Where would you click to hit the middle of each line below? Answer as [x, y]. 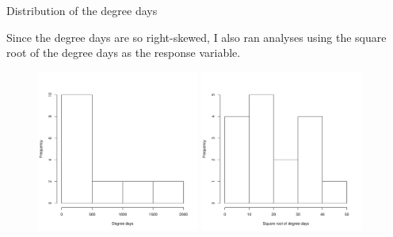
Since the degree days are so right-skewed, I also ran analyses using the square [196, 37]
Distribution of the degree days [82, 10]
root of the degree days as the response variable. [124, 53]
